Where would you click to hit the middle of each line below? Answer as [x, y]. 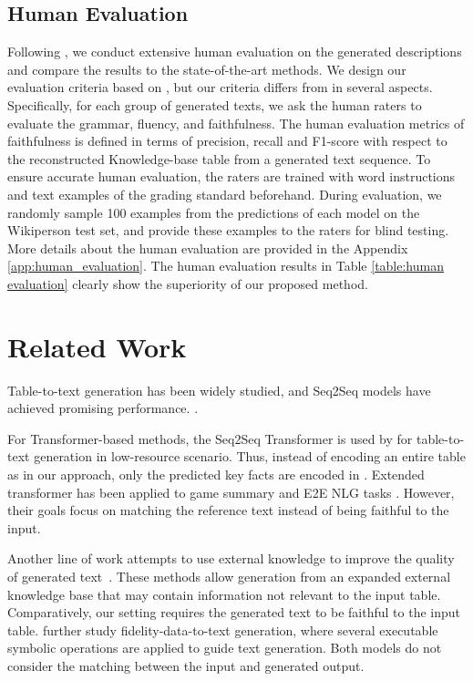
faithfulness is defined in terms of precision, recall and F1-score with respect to [227, 141]
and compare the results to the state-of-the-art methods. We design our [207, 69]
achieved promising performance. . [103, 408]
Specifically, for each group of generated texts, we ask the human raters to [215, 104]
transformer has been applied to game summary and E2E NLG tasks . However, [231, 492]
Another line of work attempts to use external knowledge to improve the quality [231, 558]
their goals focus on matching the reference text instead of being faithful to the [228, 510]
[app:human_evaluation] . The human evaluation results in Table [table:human [226, 266]
